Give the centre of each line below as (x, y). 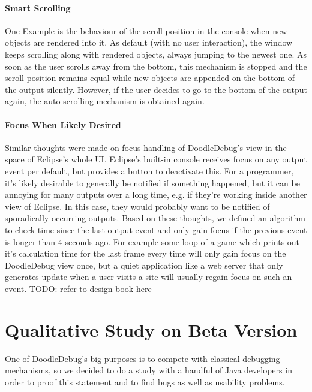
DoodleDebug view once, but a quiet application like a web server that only (144, 265)
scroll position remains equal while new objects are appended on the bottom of (150, 78)
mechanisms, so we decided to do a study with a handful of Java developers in (148, 370)
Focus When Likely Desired (63, 124)
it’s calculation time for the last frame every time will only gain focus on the (145, 253)
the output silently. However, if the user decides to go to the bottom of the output (156, 89)
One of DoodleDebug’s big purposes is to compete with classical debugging (142, 358)
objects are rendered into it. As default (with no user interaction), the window (149, 42)
